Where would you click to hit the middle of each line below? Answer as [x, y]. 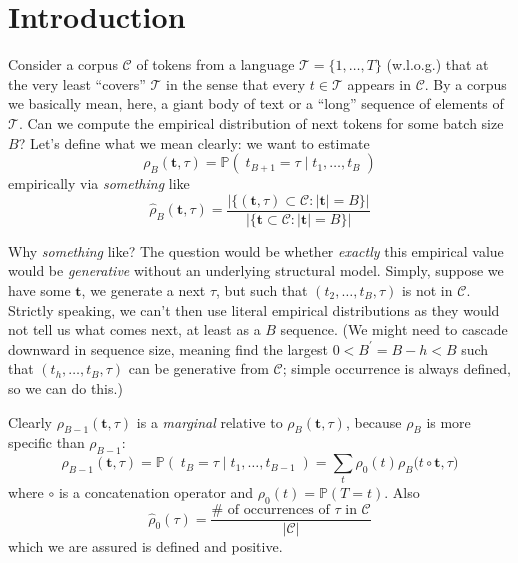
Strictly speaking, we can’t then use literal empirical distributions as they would [254, 309]
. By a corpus [465, 83]
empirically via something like [99, 183]
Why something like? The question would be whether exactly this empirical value [256, 250]
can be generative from [198, 368]
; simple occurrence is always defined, [396, 368]
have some [39, 289]
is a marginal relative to [209, 421]
